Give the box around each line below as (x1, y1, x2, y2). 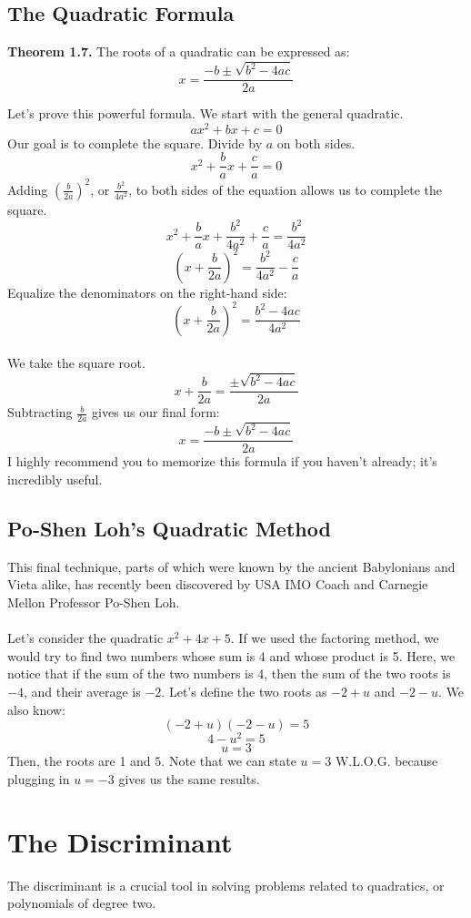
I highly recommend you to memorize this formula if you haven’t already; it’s (7, 452, 437, 471)
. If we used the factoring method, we (230, 628, 439, 648)
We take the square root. (7, 353, 145, 372)
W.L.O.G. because (335, 751, 438, 770)
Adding (7, 179, 48, 199)
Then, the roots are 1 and (7, 751, 151, 770)
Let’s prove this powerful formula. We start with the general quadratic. (7, 104, 404, 123)
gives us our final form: (92, 403, 220, 422)
